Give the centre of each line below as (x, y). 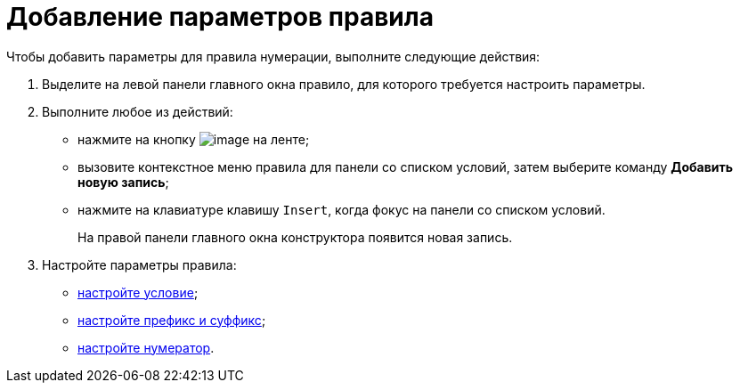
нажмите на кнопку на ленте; (194, 139)
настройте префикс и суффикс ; (172, 320)
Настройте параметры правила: (139, 264)
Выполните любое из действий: (138, 111)
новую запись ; (123, 182)
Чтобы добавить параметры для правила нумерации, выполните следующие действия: (273, 56)
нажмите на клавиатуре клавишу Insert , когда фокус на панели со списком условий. (342, 209)
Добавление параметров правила (220, 17)
